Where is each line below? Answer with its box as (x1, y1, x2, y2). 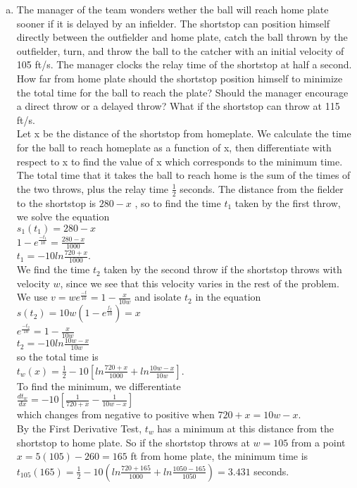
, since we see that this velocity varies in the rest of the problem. (60, 275, 339, 290)
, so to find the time (134, 195, 221, 210)
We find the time (16, 262, 90, 277)
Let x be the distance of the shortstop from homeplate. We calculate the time (16, 126, 351, 141)
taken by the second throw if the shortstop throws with (104, 262, 342, 277)
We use (16, 289, 48, 304)
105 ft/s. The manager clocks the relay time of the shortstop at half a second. (16, 57, 352, 72)
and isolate (134, 289, 182, 304)
